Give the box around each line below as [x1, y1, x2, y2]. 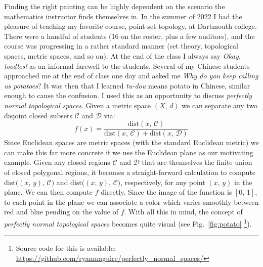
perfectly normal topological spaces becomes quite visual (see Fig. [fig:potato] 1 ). [4, 216, 252, 229]
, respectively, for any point [120, 176, 205, 187]
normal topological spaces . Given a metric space [4, 100, 151, 110]
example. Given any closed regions [4, 157, 110, 167]
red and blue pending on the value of [4, 206, 119, 217]
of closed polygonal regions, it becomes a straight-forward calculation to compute [4, 166, 256, 177]
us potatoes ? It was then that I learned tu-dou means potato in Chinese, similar [4, 80, 250, 91]
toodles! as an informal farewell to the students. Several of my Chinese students [4, 60, 250, 71]
